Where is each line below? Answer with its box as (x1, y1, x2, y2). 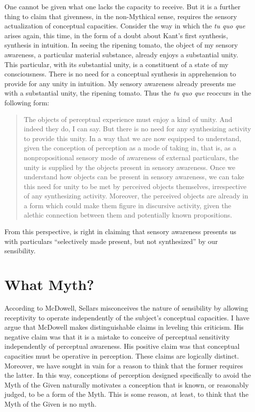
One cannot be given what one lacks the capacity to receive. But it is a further (4, 1, 241, 11)
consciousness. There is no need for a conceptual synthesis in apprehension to (4, 69, 236, 79)
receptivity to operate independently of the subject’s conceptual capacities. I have (4, 312, 250, 322)
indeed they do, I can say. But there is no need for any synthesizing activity (23, 123, 251, 134)
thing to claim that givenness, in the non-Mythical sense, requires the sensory (4, 11, 237, 21)
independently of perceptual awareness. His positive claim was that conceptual (4, 341, 240, 351)
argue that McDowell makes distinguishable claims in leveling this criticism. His (4, 322, 244, 332)
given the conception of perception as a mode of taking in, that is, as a (23, 143, 236, 153)
